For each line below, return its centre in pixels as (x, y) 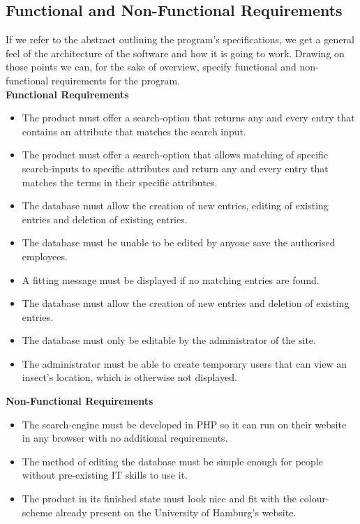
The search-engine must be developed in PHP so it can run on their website (184, 424)
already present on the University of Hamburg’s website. (176, 512)
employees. (45, 256)
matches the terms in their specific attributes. (120, 182)
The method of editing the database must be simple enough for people (172, 461)
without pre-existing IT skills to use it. (105, 475)
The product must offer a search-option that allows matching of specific (175, 155)
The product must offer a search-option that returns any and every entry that (188, 118)
